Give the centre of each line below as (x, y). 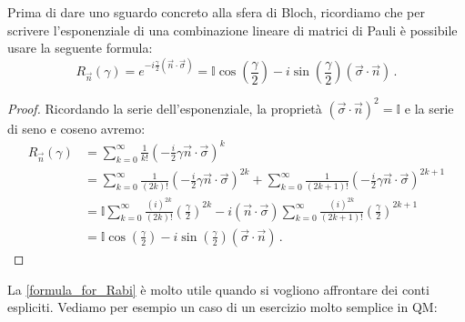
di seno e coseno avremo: (76, 128)
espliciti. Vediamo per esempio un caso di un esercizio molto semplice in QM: (222, 307)
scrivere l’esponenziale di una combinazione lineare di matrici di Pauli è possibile (232, 30)
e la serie (429, 108)
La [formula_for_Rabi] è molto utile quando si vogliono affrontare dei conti (218, 289)
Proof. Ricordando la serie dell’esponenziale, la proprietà (165, 108)
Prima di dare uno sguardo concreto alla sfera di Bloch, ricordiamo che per (216, 12)
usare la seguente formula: (80, 48)
